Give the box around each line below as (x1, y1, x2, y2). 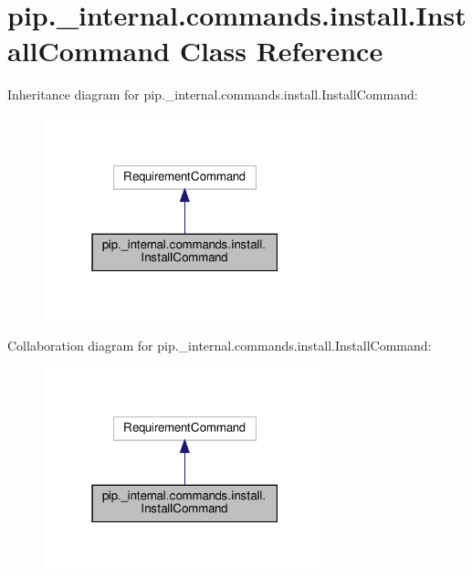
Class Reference (179, 32, 383, 69)
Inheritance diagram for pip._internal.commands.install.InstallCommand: (7, 85, 418, 104)
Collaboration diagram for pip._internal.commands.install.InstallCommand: (7, 335, 432, 354)
